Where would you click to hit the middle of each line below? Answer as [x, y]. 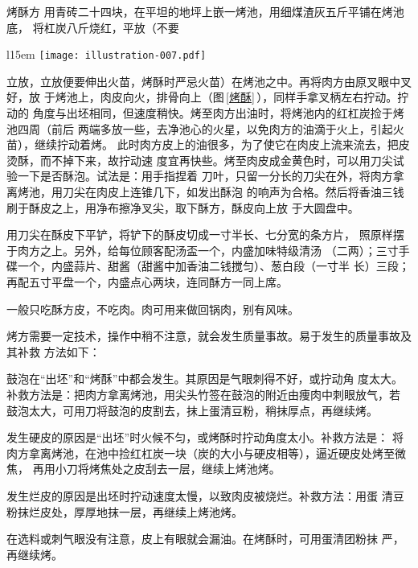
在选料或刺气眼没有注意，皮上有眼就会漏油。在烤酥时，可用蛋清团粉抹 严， [205, 539]
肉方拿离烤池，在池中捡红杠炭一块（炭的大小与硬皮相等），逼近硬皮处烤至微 [206, 453]
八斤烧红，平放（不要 [123, 27]
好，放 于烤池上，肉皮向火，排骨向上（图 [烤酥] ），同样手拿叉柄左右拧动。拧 [208, 97]
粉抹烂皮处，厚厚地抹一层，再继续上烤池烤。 [125, 511]
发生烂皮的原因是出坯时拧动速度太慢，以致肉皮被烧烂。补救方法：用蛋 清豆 [205, 495]
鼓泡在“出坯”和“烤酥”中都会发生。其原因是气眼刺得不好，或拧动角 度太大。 [205, 379]
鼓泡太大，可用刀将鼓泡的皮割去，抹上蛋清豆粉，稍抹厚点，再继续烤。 [192, 410]
